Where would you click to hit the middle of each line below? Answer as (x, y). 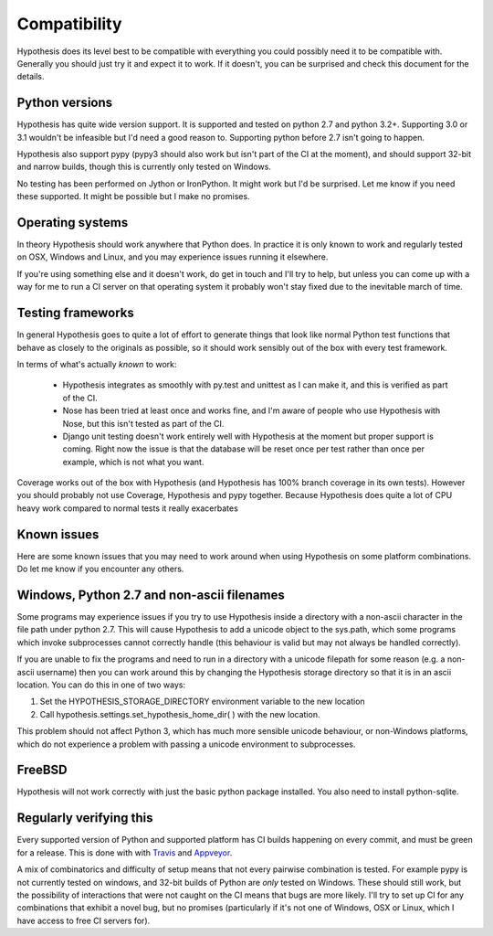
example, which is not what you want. (133, 462)
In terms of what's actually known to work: (97, 364)
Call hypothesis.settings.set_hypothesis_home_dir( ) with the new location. (180, 714)
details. (31, 77)
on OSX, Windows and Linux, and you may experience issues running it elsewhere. (173, 257)
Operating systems (73, 223)
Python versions (65, 103)
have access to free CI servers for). (84, 920)
